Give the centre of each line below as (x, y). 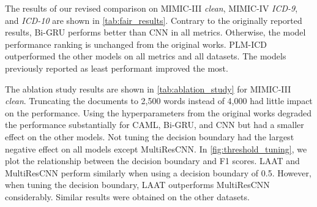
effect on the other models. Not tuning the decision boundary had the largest (150, 136)
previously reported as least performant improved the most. (117, 68)
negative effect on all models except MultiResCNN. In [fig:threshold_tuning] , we (156, 149)
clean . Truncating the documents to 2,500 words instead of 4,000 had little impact (159, 101)
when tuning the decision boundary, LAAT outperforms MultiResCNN (137, 185)
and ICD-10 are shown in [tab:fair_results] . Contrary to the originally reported (154, 20)
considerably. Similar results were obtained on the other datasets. (127, 196)
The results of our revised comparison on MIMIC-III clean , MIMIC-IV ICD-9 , (151, 8)
